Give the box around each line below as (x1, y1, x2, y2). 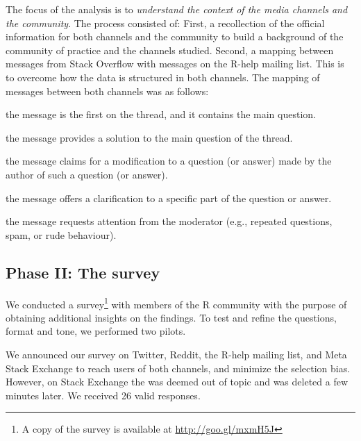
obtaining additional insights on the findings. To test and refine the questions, (6, 310, 337, 324)
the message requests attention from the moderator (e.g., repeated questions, (6, 214, 333, 228)
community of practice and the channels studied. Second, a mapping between (6, 42, 334, 57)
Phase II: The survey (6, 261, 160, 283)
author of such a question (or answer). (6, 167, 168, 181)
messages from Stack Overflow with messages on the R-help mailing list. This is (6, 56, 344, 71)
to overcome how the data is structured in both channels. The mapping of (6, 69, 320, 84)
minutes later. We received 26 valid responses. (6, 388, 201, 402)
